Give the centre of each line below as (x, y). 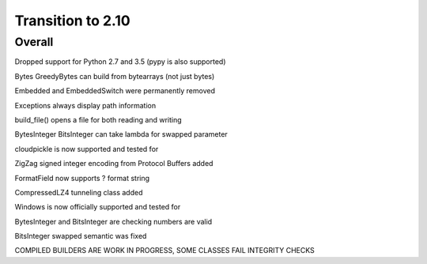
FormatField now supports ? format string (82, 178)
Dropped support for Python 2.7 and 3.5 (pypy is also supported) (120, 62)
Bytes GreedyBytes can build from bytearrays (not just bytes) (115, 76)
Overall (34, 42)
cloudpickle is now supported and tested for (87, 149)
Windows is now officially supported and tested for (98, 207)
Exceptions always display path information (85, 105)
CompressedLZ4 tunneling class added (79, 192)
